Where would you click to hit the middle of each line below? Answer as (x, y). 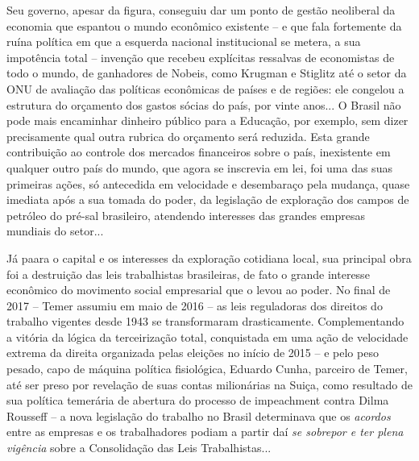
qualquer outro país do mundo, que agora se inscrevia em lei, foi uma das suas (199, 167)
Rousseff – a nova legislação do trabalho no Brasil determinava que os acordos (199, 415)
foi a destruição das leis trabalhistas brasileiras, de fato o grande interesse (188, 274)
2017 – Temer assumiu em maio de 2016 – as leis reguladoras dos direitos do (195, 305)
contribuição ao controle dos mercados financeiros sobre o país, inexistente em (199, 152)
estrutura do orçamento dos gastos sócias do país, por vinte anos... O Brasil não (204, 104)
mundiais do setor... (55, 231)
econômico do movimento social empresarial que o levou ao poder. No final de (199, 290)
